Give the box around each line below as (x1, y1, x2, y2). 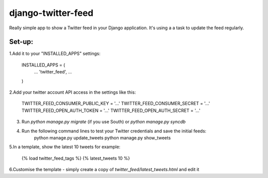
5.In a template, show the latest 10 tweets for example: (9, 144, 121, 150)
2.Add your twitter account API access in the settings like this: (9, 89, 136, 95)
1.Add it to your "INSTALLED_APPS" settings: (9, 51, 101, 57)
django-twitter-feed (9, 7, 94, 18)
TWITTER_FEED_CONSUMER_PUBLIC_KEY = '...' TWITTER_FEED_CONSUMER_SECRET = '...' (21, 101, 210, 107)
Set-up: (9, 38, 33, 46)
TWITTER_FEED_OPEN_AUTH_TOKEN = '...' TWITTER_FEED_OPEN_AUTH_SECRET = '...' (21, 107, 201, 114)
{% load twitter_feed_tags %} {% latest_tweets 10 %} (21, 155, 130, 161)
